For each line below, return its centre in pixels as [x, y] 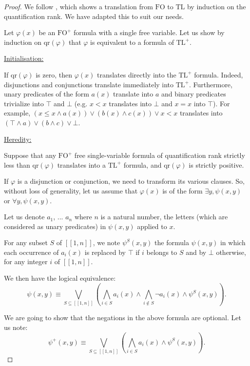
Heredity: [18, 139]
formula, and [143, 164]
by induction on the [216, 6]
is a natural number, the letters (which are [164, 217]
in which [233, 242]
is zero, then [54, 74]
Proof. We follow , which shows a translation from [78, 6]
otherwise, [231, 252]
